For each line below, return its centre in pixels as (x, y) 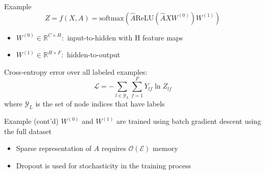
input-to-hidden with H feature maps (125, 37)
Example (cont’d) (31, 121)
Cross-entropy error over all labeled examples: (76, 71)
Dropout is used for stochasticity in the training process (104, 166)
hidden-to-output (93, 55)
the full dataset (28, 131)
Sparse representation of (54, 148)
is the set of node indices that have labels (100, 104)
